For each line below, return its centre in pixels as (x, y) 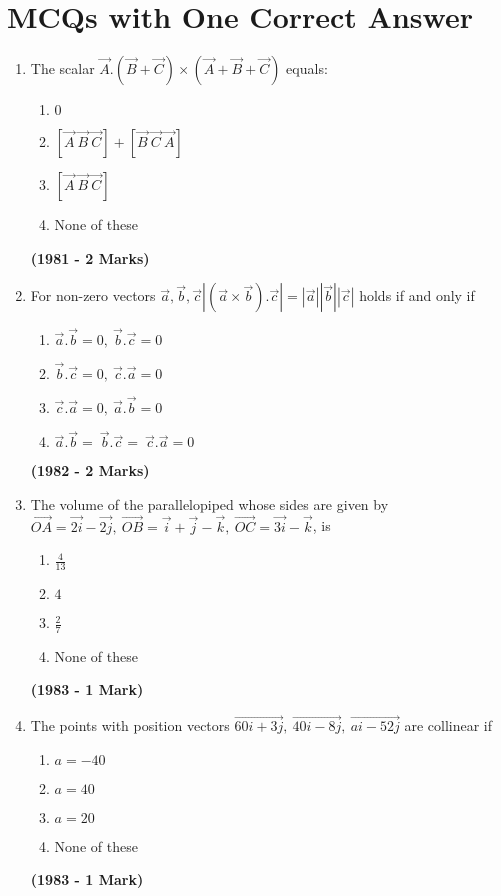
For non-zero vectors (93, 295)
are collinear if (448, 725)
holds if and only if (417, 295)
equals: (307, 68)
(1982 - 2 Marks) (90, 470)
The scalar (62, 68)
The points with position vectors (130, 725)
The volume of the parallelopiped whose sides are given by (209, 503)
